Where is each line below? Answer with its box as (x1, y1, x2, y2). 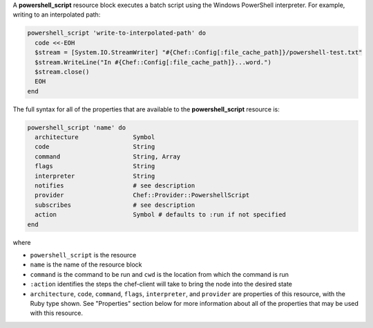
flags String (35, 163, 155, 170)
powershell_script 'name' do (27, 123, 126, 131)
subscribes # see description (35, 201, 195, 209)
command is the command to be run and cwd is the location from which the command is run (30, 270, 289, 278)
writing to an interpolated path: (12, 10, 101, 19)
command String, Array (35, 152, 181, 161)
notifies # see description (35, 182, 195, 190)
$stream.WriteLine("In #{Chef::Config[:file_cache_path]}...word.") (35, 58, 272, 66)
